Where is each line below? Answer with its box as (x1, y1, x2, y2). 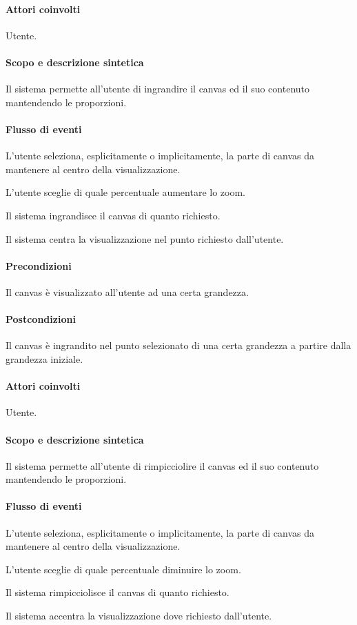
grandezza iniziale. (6, 351, 83, 366)
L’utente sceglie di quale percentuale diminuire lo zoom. (6, 562, 241, 576)
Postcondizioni (6, 312, 76, 326)
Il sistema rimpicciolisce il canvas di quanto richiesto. (6, 585, 229, 599)
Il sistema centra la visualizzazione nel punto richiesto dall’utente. (6, 231, 284, 246)
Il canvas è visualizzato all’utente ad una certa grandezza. (6, 284, 249, 299)
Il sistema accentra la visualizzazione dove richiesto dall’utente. (6, 608, 272, 623)
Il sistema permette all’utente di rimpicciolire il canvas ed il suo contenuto (6, 458, 319, 473)
